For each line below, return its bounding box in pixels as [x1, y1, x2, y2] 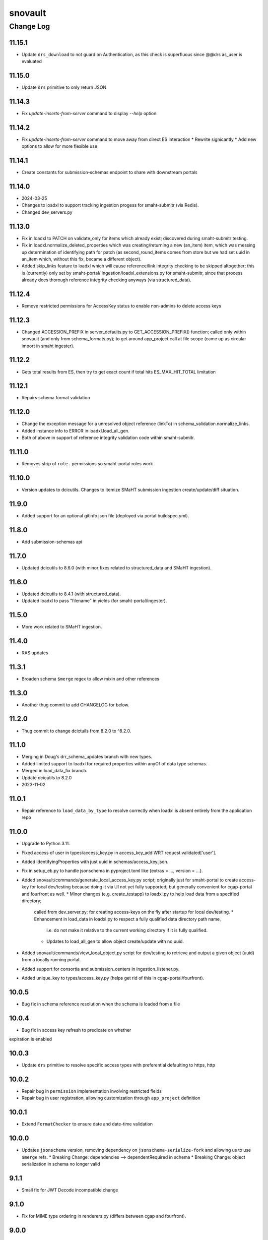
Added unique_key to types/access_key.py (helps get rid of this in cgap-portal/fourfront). [21, 975, 204, 981]
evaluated [21, 59, 42, 64]
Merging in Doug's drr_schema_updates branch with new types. [21, 754, 152, 760]
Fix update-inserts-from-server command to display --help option [21, 110, 157, 116]
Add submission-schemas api [21, 539, 83, 545]
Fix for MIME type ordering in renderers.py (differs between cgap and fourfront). [21, 1213, 186, 1219]
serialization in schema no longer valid [21, 1161, 100, 1167]
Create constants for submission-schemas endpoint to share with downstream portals [21, 169, 198, 176]
